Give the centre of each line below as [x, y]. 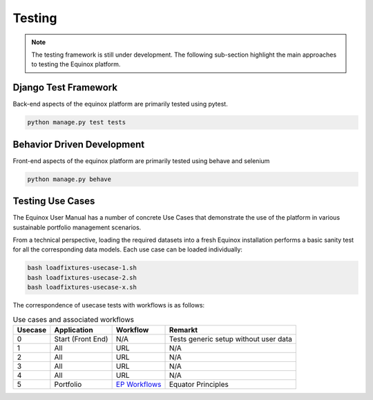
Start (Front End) [81, 339]
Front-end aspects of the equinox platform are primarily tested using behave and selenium [141, 161]
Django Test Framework [65, 87]
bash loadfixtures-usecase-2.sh [82, 277]
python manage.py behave [69, 179]
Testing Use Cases [54, 201]
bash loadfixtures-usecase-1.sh [82, 268]
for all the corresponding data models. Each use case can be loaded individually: [128, 249]
